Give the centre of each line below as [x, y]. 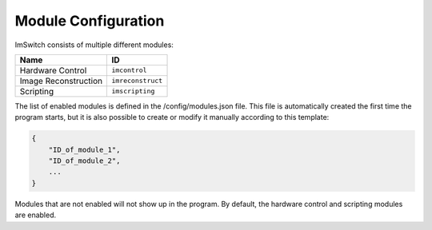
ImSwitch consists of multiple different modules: [94, 45]
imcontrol [129, 71]
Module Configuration [90, 21]
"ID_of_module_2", [84, 161]
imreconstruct [137, 81]
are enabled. [36, 215]
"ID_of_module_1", [84, 149]
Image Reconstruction [61, 81]
